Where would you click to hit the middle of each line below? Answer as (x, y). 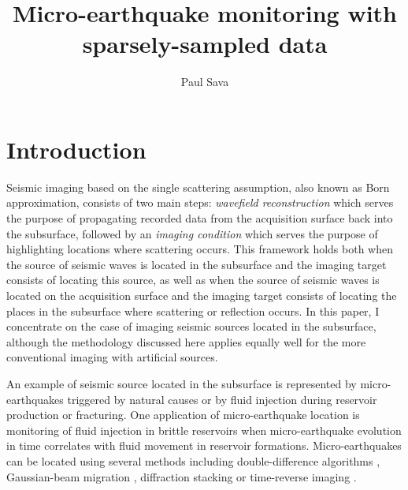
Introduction (76, 149)
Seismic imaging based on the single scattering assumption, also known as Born (198, 187)
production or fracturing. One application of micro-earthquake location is (183, 415)
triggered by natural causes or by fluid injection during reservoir (222, 399)
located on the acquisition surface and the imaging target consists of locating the (202, 295)
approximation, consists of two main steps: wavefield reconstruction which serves (200, 202)
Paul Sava (205, 82)
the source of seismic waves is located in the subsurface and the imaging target (197, 264)
